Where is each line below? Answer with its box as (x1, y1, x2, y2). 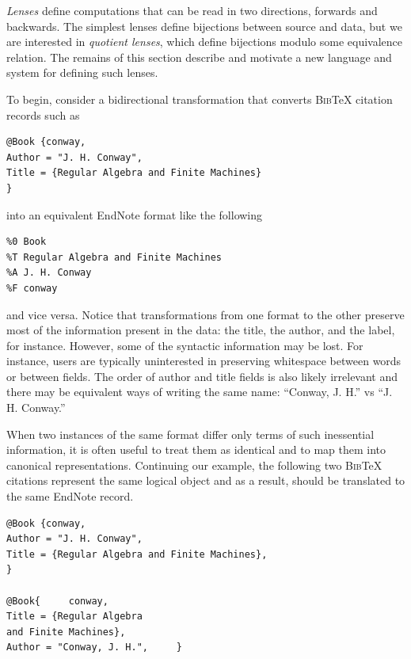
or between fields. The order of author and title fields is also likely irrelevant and (6, 368, 398, 384)
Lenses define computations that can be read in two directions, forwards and (6, 2, 378, 18)
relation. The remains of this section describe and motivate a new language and (6, 48, 392, 65)
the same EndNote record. (6, 488, 134, 505)
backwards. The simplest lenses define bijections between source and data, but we (6, 17, 402, 34)
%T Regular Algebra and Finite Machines (6, 251, 223, 263)
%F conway (6, 282, 58, 294)
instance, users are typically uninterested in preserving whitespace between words (6, 352, 401, 369)
